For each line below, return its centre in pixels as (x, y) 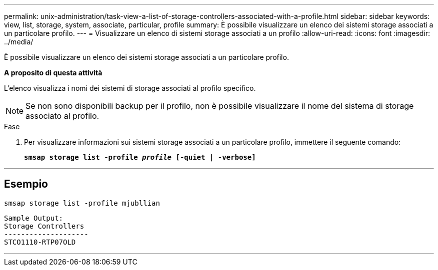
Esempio (26, 184)
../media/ (19, 42)
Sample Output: (34, 218)
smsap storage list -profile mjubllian (82, 203)
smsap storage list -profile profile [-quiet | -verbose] (140, 157)
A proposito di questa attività (53, 73)
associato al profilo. (62, 116)
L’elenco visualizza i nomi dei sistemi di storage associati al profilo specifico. (130, 88)
